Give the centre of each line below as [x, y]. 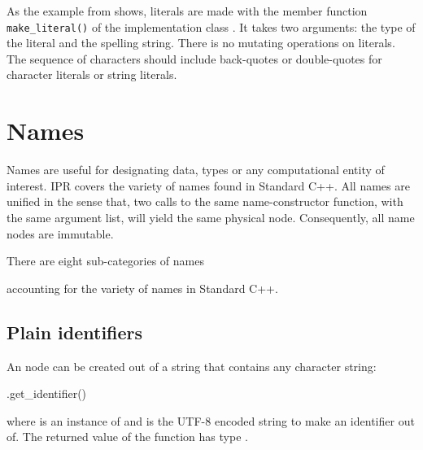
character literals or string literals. [92, 74]
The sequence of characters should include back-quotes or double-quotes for [194, 58]
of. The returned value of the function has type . [127, 437]
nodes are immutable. [60, 233]
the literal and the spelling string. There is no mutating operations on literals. [201, 43]
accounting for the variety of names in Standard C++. [142, 288]
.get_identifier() [47, 393]
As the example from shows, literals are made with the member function [187, 11]
